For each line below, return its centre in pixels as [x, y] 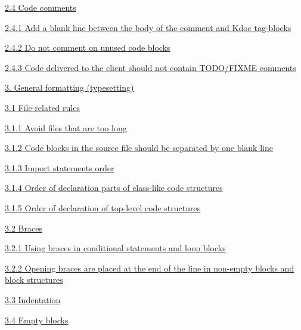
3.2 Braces [24, 228]
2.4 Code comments [41, 7]
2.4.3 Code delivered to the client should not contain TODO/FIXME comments [150, 67]
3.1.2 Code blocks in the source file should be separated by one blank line [139, 148]
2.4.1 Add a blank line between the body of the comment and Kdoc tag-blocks [148, 27]
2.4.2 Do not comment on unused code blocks [88, 47]
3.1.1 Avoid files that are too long [66, 127]
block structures [34, 280]
